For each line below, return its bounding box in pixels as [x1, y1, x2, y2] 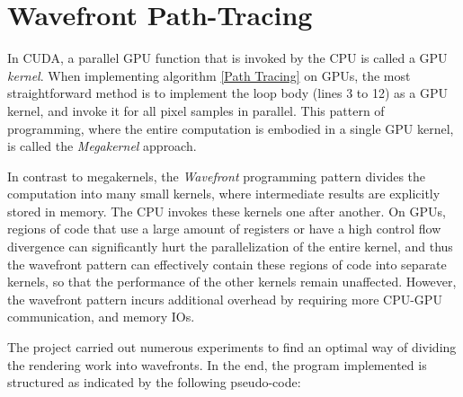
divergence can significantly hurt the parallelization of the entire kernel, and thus [7, 237, 453, 256]
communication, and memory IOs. [7, 307, 195, 326]
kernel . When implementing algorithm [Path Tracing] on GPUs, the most [7, 66, 411, 84]
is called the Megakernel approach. [7, 137, 197, 155]
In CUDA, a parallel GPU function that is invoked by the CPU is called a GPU [7, 49, 448, 67]
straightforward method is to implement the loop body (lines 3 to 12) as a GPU [7, 84, 448, 102]
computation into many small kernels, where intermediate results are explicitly [7, 184, 441, 203]
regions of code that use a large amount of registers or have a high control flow [7, 219, 441, 238]
